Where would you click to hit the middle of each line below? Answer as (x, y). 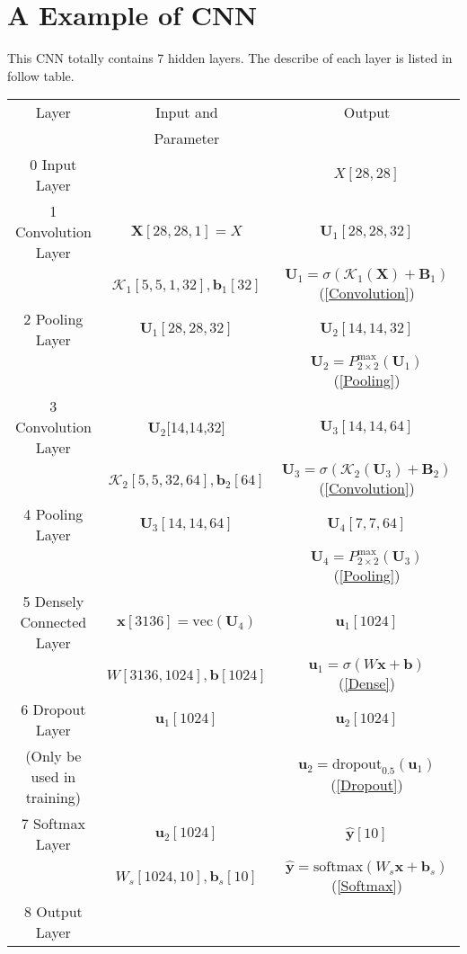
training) (53, 798)
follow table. (41, 75)
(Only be (53, 756)
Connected (53, 622)
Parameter (187, 138)
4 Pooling (53, 514)
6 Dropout (53, 709)
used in (53, 777)
